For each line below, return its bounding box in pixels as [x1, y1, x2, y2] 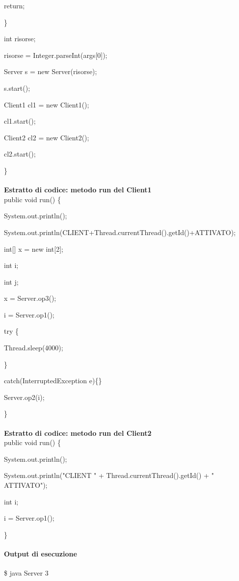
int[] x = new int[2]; [4, 243, 63, 254]
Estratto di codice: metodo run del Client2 [4, 427, 152, 438]
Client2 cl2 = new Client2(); [4, 132, 89, 142]
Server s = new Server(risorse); [4, 66, 97, 77]
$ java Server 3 [4, 568, 49, 578]
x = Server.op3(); [4, 293, 56, 303]
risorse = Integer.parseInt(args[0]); [4, 50, 107, 60]
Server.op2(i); [4, 392, 45, 402]
